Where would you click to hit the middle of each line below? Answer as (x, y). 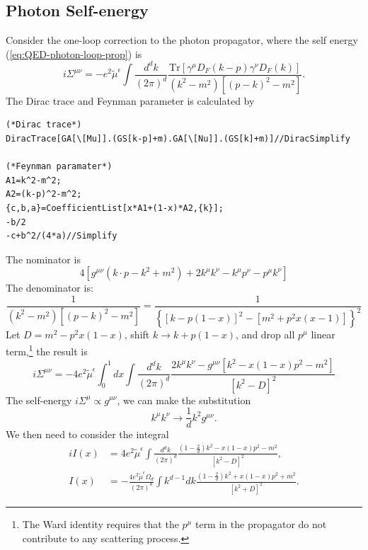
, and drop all (265, 334)
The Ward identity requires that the (100, 523)
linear (323, 334)
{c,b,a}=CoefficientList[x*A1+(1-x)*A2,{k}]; (115, 208)
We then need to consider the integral (87, 434)
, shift (137, 334)
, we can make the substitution (184, 400)
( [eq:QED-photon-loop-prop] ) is (74, 53)
